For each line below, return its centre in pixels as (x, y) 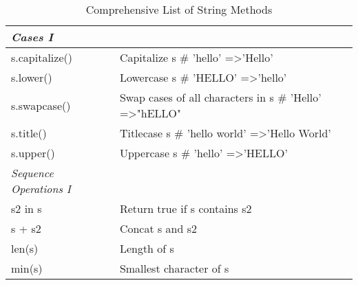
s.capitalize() (42, 57)
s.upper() (33, 153)
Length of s (147, 248)
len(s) (25, 248)
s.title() (29, 133)
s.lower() (32, 77)
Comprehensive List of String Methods (179, 9)
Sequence (32, 173)
